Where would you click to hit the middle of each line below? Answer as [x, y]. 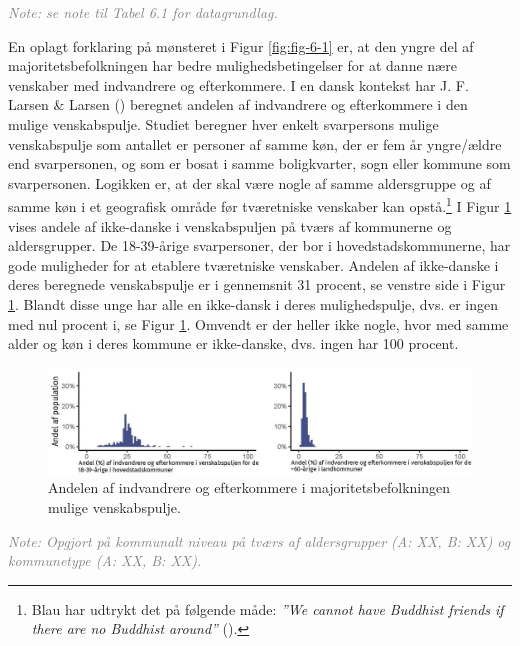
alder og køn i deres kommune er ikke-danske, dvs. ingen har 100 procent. [233, 343]
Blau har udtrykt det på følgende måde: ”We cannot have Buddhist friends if [267, 608]
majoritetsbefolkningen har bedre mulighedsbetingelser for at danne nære [232, 65]
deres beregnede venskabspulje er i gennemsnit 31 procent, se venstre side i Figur [257, 284]
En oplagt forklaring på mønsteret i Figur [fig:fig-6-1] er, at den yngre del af [241, 45]
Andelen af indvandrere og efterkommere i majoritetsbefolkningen [249, 487]
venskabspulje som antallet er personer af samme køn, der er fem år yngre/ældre [255, 143]
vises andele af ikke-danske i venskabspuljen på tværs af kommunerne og [230, 225]
